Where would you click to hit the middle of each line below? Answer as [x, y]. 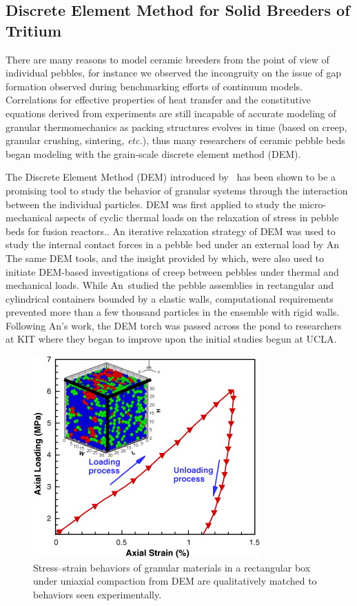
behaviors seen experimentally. [98, 594]
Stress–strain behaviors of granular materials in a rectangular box [172, 567]
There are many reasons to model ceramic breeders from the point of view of [167, 59]
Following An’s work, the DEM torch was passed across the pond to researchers [174, 325]
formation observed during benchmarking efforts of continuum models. [154, 86]
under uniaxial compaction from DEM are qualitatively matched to [175, 581]
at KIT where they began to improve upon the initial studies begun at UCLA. [171, 339]
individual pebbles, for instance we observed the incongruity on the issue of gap [174, 73]
